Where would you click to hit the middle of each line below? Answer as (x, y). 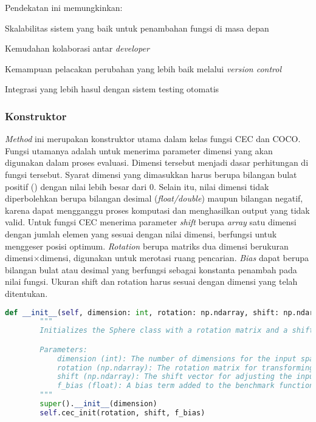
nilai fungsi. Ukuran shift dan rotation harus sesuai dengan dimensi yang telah (151, 281)
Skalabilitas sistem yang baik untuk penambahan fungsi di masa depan (137, 28)
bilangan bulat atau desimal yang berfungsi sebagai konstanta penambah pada (151, 269)
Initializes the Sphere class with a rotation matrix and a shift (177, 331)
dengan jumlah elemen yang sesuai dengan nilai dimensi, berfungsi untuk (141, 233)
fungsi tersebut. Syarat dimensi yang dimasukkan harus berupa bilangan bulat (151, 174)
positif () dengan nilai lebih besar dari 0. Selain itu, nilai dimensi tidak (137, 186)
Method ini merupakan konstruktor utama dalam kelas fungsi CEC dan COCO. (153, 139)
